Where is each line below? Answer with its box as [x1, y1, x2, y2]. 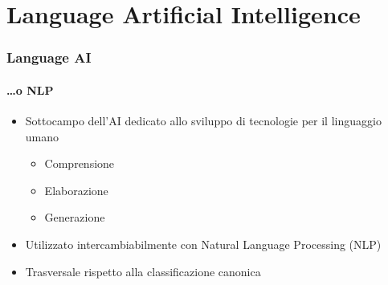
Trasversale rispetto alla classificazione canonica [25, 263, 261, 279]
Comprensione [44, 155, 115, 172]
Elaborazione [44, 181, 108, 198]
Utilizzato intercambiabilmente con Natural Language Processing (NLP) [25, 235, 382, 252]
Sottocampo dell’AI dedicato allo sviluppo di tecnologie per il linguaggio [25, 112, 382, 129]
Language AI [6, 47, 92, 67]
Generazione [44, 209, 105, 226]
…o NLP [6, 81, 54, 98]
